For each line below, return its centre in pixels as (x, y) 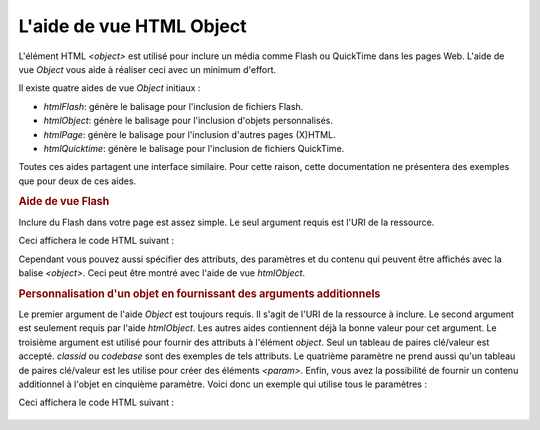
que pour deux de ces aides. (77, 181)
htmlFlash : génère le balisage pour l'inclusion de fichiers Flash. (173, 106)
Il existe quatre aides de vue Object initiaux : (109, 88)
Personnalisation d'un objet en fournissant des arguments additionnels (199, 293)
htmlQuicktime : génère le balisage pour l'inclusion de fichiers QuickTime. (194, 148)
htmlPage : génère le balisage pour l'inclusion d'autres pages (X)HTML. (189, 134)
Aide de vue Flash (64, 202)
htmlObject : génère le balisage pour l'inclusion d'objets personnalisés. (188, 121)
